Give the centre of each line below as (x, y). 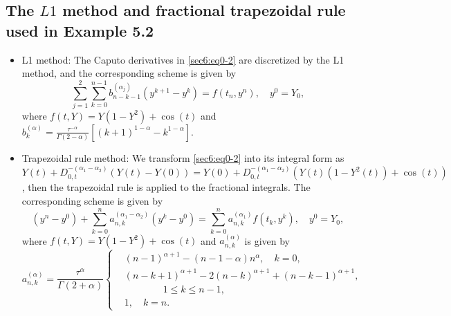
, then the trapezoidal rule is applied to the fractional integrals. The (166, 187)
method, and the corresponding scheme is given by (129, 73)
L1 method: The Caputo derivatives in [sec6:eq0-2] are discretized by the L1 (183, 59)
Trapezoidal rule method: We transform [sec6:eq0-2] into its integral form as (183, 157)
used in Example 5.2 (80, 30)
